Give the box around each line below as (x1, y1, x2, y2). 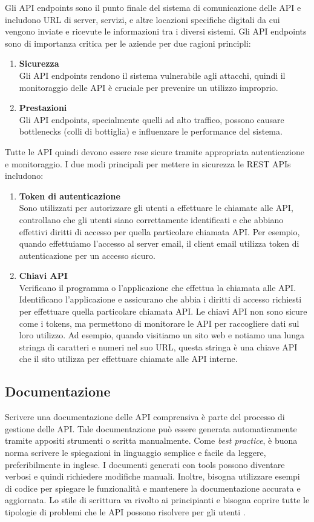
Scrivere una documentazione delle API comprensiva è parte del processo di (5, 410, 285, 423)
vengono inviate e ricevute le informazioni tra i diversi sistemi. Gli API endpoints (5, 25, 307, 38)
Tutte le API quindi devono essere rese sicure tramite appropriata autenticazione (5, 145, 304, 158)
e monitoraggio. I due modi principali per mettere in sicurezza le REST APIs (5, 157, 291, 170)
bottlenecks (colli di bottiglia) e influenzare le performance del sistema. (19, 125, 283, 138)
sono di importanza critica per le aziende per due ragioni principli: (5, 36, 251, 49)
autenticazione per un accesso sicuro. (19, 249, 155, 261)
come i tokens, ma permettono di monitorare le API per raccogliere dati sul (19, 316, 299, 329)
